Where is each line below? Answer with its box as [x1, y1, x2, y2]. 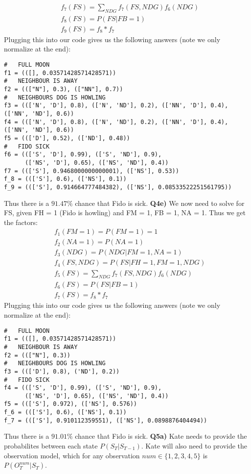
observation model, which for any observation [4, 450, 140, 460]
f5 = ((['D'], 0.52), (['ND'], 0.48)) [4, 134, 130, 142]
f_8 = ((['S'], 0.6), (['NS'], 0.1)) [4, 175, 127, 183]
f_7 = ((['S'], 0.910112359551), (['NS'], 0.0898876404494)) [4, 417, 207, 424]
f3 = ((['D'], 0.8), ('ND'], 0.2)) [4, 368, 120, 375]
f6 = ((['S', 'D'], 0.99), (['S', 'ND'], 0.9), [4, 151, 162, 158]
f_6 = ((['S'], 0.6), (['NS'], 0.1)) [4, 409, 127, 416]
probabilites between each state [4, 441, 98, 451]
